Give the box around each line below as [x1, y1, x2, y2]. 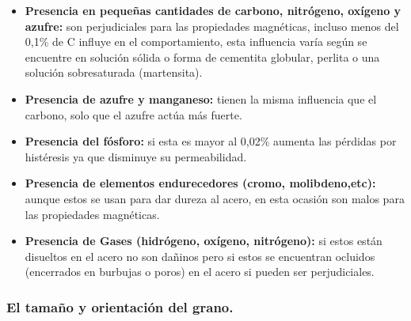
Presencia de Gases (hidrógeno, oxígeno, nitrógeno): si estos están [25, 232, 382, 249]
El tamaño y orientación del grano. [6, 296, 234, 316]
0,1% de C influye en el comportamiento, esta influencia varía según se [25, 33, 367, 50]
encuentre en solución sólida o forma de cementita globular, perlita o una [25, 48, 380, 65]
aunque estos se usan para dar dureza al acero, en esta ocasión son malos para [25, 190, 405, 206]
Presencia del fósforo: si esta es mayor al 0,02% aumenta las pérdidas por [25, 133, 397, 149]
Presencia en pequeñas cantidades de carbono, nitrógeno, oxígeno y [25, 2, 401, 18]
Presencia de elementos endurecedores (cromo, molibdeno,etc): [25, 175, 376, 191]
